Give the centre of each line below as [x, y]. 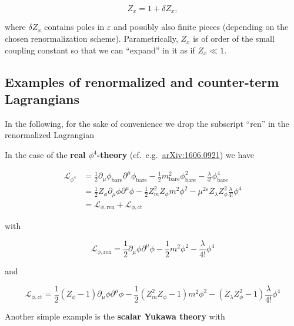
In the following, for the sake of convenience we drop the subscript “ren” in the [147, 123]
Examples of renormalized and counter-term [142, 81]
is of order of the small [234, 38]
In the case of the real [45, 155]
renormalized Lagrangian [49, 135]
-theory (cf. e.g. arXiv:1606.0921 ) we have [176, 155]
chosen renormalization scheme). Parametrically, [91, 38]
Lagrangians [42, 99]
